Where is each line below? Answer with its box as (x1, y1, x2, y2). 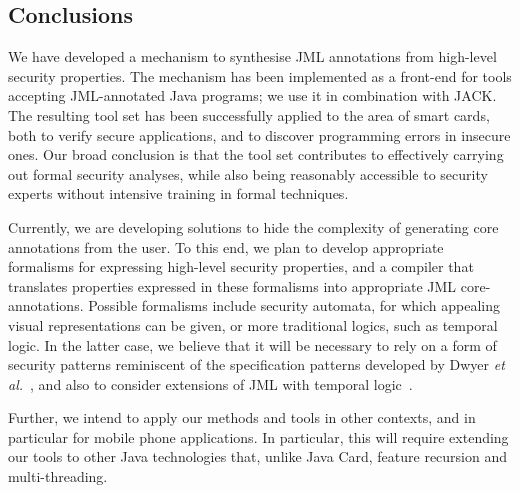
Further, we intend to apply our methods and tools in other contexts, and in (8, 407, 476, 428)
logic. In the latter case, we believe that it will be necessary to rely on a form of (8, 334, 497, 355)
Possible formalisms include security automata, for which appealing (88, 295, 500, 316)
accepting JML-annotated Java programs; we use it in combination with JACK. (8, 85, 497, 106)
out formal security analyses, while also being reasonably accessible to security (8, 163, 488, 184)
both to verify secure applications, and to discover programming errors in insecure (8, 124, 511, 145)
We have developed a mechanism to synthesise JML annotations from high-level (8, 46, 497, 67)
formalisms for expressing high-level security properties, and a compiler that (8, 256, 474, 277)
